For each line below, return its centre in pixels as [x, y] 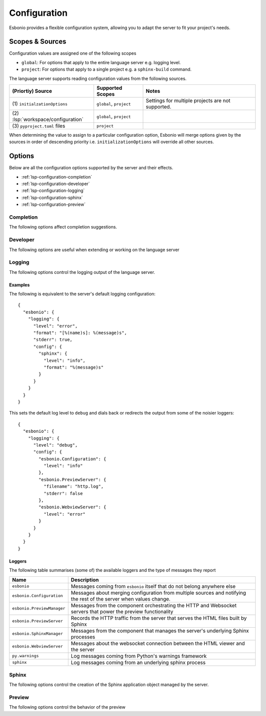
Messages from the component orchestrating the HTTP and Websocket [154, 605]
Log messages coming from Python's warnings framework [139, 656]
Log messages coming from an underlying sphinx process [138, 662]
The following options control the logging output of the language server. [82, 272]
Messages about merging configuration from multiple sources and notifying [158, 593]
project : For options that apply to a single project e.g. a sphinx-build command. [106, 70]
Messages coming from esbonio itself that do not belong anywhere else [153, 586]
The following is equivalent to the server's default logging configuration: [82, 294]
